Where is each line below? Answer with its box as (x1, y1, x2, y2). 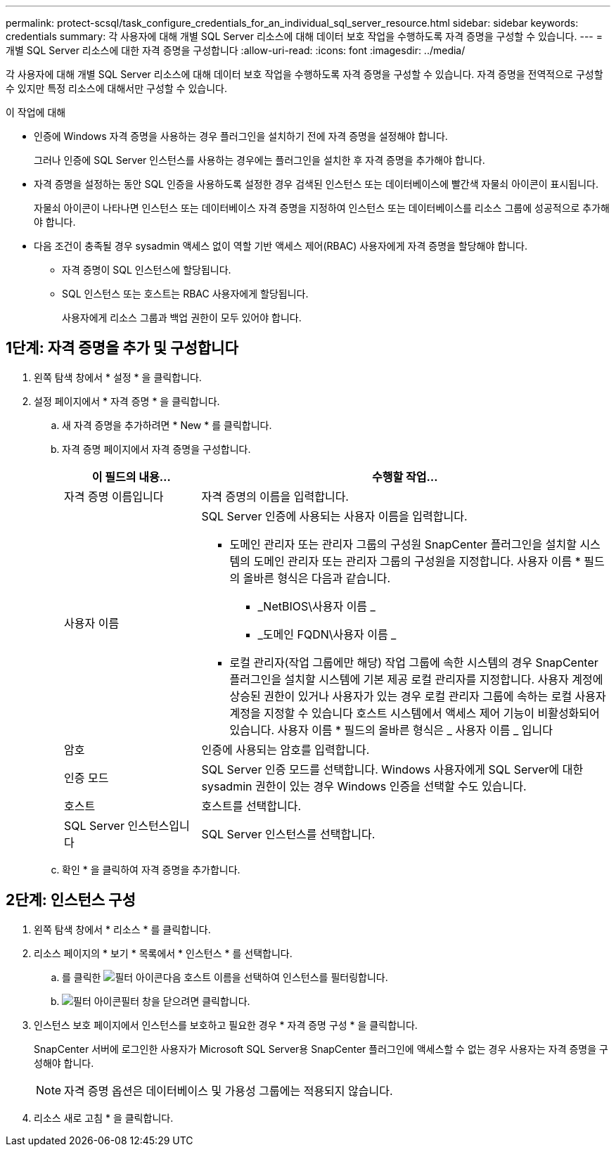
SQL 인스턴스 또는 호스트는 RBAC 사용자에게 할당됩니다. (62, 288, 309, 300)
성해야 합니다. (34, 1056, 94, 1069)
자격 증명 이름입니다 (64, 489, 164, 504)
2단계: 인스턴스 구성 (6, 891, 136, 909)
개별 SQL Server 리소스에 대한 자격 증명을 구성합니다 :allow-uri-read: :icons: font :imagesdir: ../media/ (6, 44, 466, 56)
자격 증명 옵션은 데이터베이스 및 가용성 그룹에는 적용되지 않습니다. (64, 1083, 393, 1098)
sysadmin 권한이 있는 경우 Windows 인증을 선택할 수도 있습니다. (201, 779, 527, 793)
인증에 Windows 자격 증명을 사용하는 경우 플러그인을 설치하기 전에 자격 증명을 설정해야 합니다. (34, 130, 448, 142)
